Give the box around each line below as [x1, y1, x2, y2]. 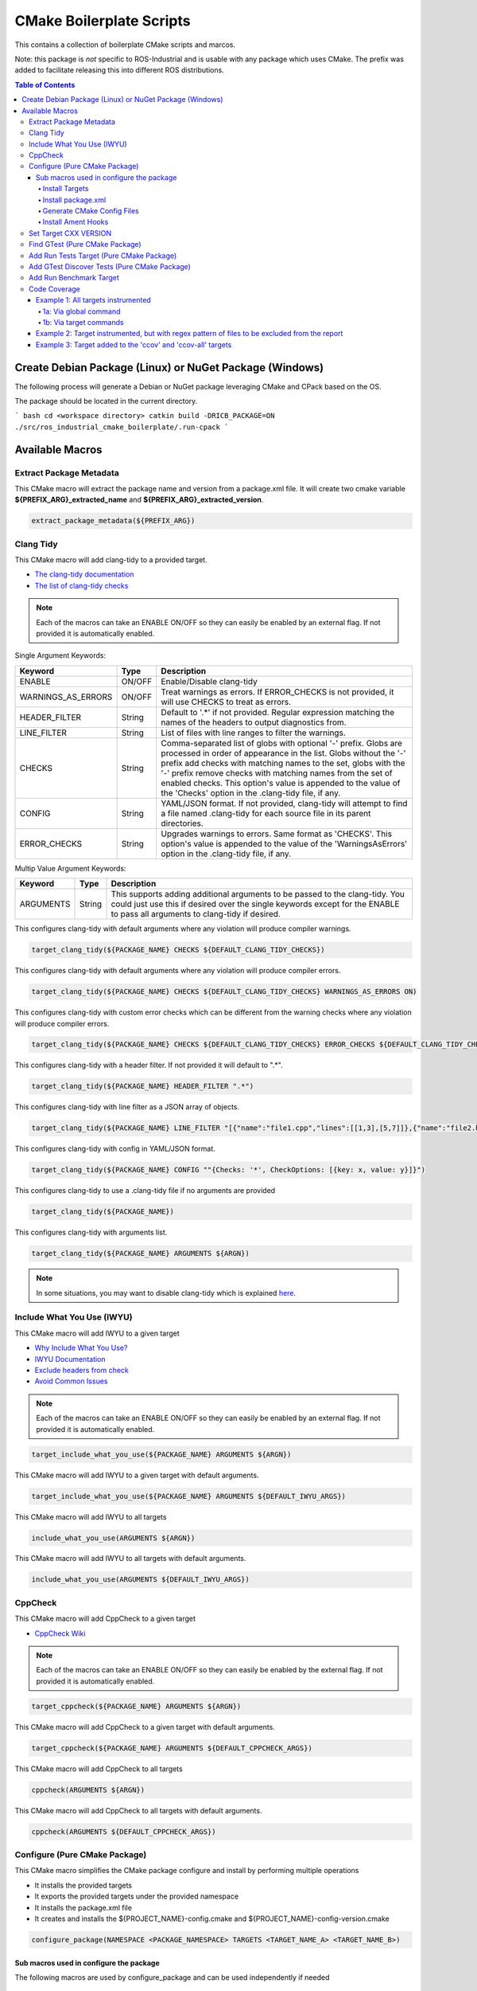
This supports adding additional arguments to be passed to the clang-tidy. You [111, 889, 405, 900]
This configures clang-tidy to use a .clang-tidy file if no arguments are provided [14, 1186, 276, 1195]
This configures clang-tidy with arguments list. [14, 1227, 168, 1238]
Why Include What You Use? [34, 1343, 128, 1353]
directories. [161, 817, 204, 828]
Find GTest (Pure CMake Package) [29, 240, 142, 249]
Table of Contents [14, 80, 76, 89]
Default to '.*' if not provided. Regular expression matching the [161, 706, 395, 718]
